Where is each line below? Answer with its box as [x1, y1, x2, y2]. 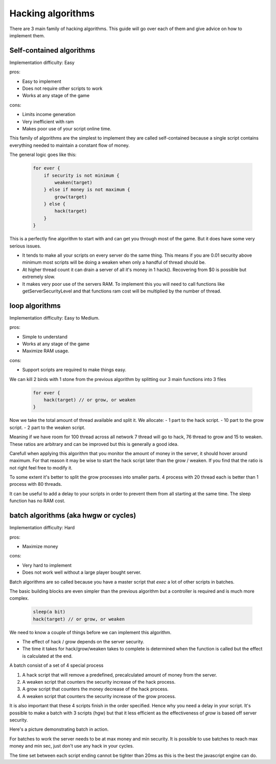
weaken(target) [54, 179, 93, 185]
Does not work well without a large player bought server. [22, 569, 142, 575]
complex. [9, 595, 29, 601]
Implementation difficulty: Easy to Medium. [9, 314, 100, 321]
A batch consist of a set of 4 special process [9, 662, 104, 668]
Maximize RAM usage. [22, 348, 70, 354]
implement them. [9, 32, 45, 38]
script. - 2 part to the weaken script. [9, 424, 85, 431]
